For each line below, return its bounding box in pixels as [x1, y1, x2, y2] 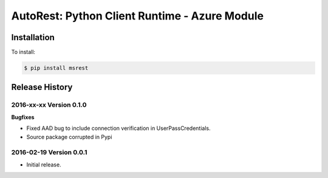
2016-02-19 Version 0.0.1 [11, 148, 87, 157]
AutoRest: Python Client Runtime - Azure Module [11, 9, 264, 22]
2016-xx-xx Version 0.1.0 [11, 101, 87, 109]
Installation [11, 32, 55, 43]
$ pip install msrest [24, 64, 89, 72]
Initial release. [26, 161, 61, 168]
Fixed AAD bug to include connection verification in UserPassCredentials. [26, 125, 211, 132]
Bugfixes [11, 113, 35, 121]
